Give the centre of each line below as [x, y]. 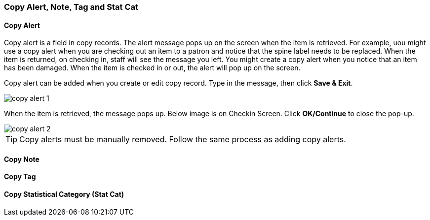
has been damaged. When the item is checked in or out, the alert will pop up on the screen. [152, 68]
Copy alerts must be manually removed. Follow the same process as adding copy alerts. [183, 140]
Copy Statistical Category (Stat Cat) [64, 194]
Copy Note [22, 159]
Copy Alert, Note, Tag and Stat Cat [71, 7]
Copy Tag [20, 177]
